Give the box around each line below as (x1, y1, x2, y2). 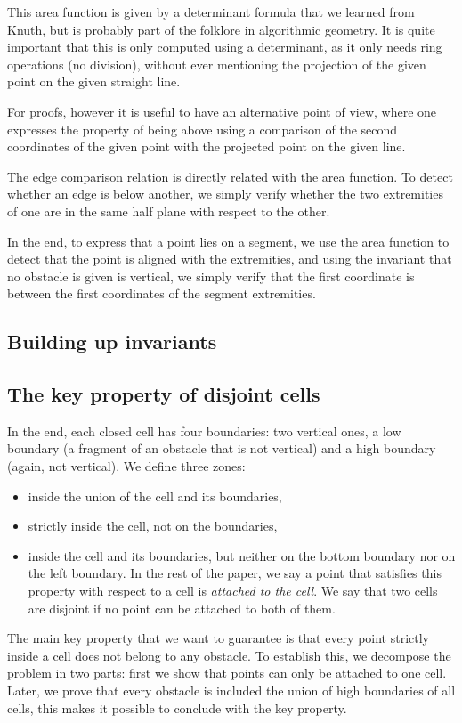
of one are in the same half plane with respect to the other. (7, 201, 330, 220)
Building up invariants (7, 328, 217, 355)
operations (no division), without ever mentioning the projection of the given (7, 54, 426, 73)
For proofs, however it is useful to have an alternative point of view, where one (7, 102, 437, 120)
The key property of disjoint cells (7, 380, 320, 408)
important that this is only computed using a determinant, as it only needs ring (7, 37, 442, 56)
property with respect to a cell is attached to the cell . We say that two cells (28, 581, 438, 600)
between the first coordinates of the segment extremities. (7, 284, 316, 303)
